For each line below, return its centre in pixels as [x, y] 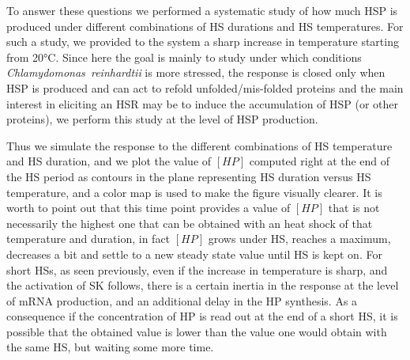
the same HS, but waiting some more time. [110, 347]
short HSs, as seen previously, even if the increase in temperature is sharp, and [197, 269]
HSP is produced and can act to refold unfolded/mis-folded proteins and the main [205, 87]
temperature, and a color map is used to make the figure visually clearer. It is [194, 192]
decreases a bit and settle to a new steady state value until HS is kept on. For [194, 254]
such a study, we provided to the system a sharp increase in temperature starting [203, 42]
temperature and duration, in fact [88, 239]
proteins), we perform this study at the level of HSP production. [162, 119]
